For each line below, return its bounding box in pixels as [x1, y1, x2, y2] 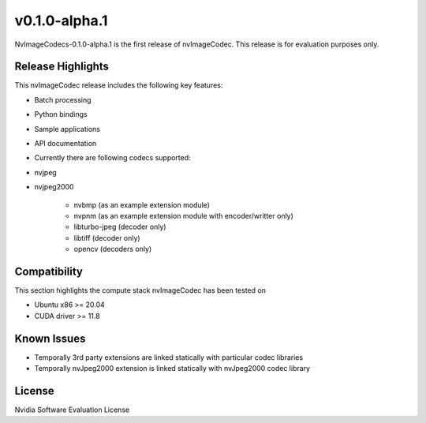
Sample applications [34, 124, 100, 133]
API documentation [34, 139, 97, 148]
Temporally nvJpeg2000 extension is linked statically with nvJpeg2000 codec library [34, 364, 311, 373]
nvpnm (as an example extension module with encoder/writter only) [73, 211, 293, 220]
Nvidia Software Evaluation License [14, 405, 130, 414]
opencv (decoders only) [73, 245, 152, 254]
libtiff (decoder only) [73, 233, 141, 242]
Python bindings [34, 110, 88, 119]
